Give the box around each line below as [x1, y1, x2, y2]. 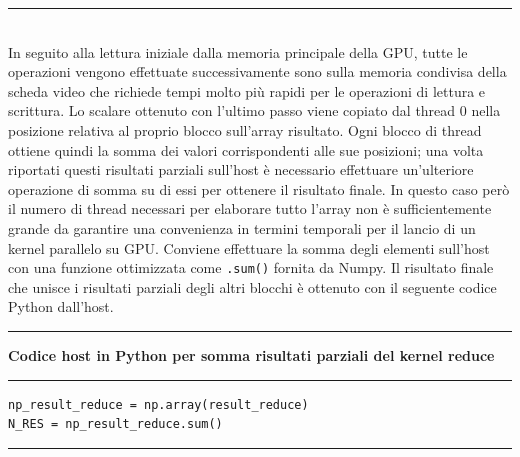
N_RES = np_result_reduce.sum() [8, 417, 223, 432]
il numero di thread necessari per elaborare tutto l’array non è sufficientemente [8, 198, 492, 219]
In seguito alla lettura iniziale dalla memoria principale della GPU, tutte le [8, 41, 468, 62]
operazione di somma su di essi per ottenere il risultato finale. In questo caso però [8, 178, 510, 199]
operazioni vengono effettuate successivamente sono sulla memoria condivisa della [8, 61, 507, 82]
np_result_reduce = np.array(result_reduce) [8, 397, 309, 412]
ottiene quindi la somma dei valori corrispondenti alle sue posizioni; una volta [8, 139, 484, 160]
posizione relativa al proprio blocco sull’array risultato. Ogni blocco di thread [8, 119, 482, 140]
